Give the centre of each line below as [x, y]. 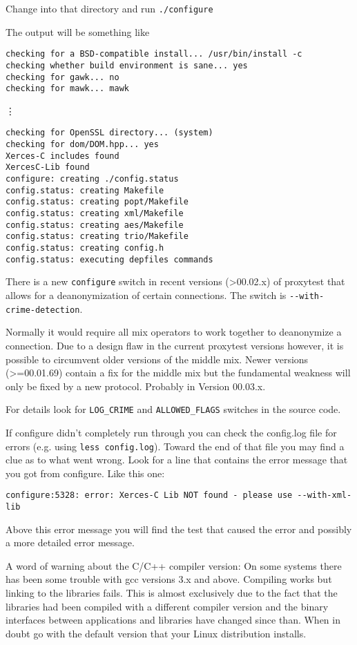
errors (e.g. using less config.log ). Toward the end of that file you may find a [175, 446]
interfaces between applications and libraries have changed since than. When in [173, 620]
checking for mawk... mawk [67, 89]
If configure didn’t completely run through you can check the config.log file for [171, 432]
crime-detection [43, 310]
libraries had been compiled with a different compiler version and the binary [167, 606]
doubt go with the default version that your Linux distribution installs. [156, 633]
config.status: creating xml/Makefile [95, 214]
